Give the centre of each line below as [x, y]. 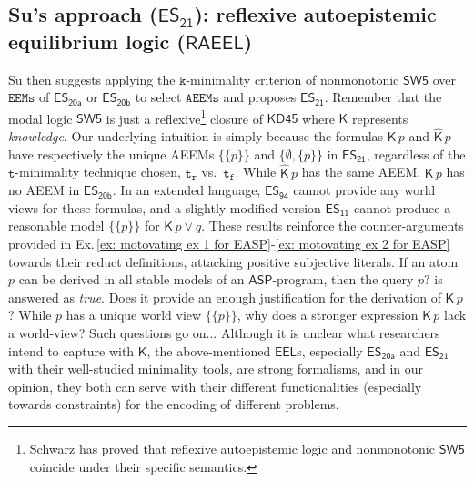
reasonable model [56, 226]
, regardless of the [416, 154]
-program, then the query [343, 279]
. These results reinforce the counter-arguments [333, 226]
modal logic [40, 118]
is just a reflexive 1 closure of [184, 117]
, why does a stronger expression [328, 315]
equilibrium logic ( [97, 41]
